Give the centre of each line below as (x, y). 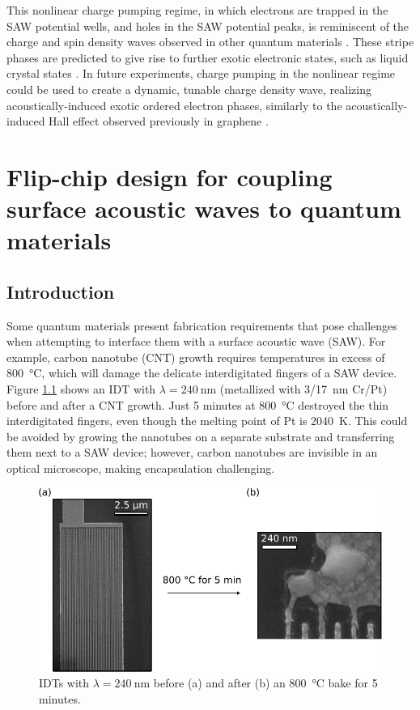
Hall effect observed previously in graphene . (159, 121)
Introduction (61, 291)
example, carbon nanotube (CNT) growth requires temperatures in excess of (196, 357)
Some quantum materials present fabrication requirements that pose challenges (202, 325)
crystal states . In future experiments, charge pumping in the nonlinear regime (201, 73)
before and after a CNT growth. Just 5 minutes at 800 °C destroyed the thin (198, 404)
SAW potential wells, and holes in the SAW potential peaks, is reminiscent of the (208, 26)
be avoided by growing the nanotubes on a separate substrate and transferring (201, 436)
